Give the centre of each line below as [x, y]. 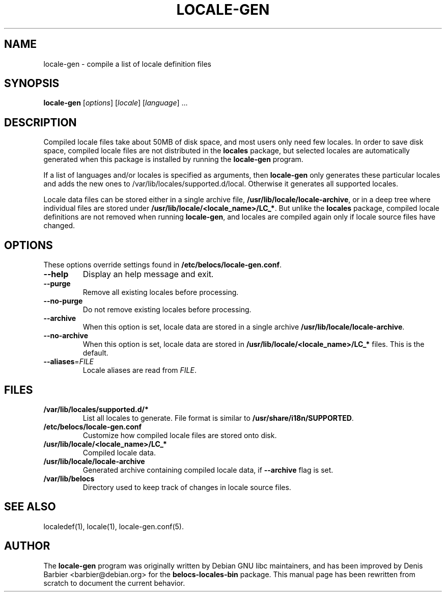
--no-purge [63, 301]
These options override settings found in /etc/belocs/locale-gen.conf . [163, 265]
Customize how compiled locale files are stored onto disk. [180, 435]
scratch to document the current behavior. [114, 583]
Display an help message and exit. [148, 274]
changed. [59, 226]
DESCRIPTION [40, 122]
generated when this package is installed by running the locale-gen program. [173, 159]
